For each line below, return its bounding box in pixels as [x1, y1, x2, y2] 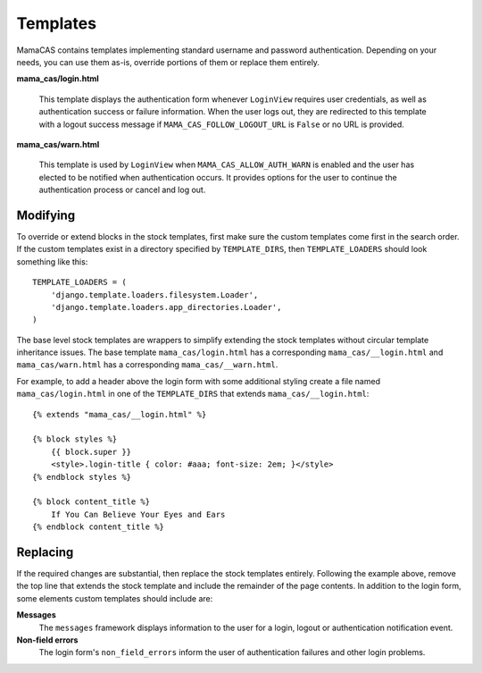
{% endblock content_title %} [32, 522, 165, 532]
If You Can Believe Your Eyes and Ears [50, 509, 226, 519]
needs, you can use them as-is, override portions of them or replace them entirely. [16, 56, 320, 67]
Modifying [16, 207, 76, 223]
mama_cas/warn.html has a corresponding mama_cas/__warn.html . [16, 359, 278, 370]
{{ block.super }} [50, 447, 132, 457]
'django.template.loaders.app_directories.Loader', [50, 302, 282, 312]
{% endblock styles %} [32, 472, 132, 482]
